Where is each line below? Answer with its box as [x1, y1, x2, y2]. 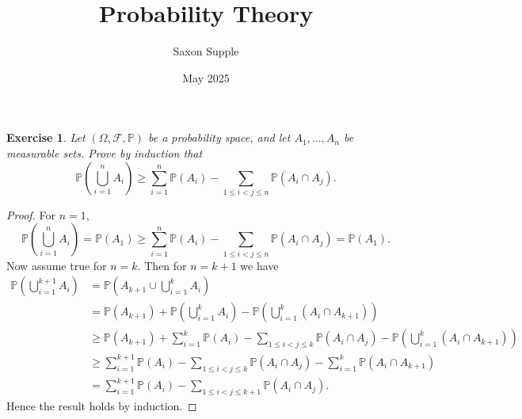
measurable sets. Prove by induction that [6, 144, 203, 161]
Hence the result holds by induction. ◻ [6, 398, 197, 414]
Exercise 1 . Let [6, 129, 86, 146]
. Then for [137, 257, 187, 273]
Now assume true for [6, 257, 107, 273]
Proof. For [6, 206, 56, 223]
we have [240, 257, 279, 273]
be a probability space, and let [147, 129, 291, 146]
